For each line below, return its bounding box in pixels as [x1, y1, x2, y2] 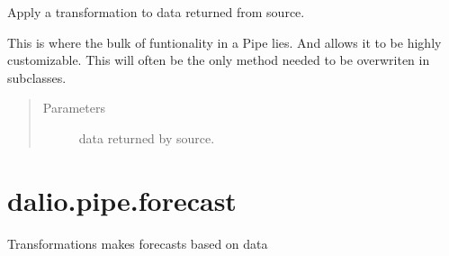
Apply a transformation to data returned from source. [7, 3, 305, 21]
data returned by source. [78, 128, 215, 147]
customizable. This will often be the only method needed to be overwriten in [7, 50, 430, 69]
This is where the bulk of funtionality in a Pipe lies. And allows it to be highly [7, 32, 442, 51]
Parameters [42, 98, 105, 117]
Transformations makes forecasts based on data [7, 233, 268, 252]
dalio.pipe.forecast [7, 181, 237, 218]
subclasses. [7, 68, 67, 87]
